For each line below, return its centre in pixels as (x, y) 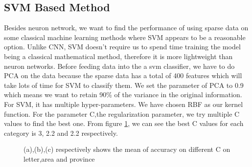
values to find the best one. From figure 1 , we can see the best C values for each (124, 123)
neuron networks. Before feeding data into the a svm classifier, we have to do (119, 66)
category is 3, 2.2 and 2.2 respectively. (61, 133)
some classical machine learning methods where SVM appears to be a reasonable (125, 37)
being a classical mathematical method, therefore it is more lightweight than (118, 56)
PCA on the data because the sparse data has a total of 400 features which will (123, 75)
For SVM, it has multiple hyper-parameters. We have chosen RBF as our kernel (124, 104)
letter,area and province (59, 158)
